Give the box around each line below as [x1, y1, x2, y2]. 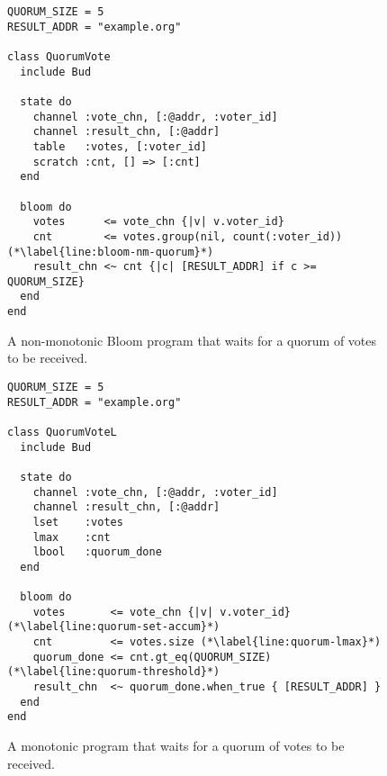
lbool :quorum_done [32, 546, 162, 559]
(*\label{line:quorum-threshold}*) [7, 665, 220, 679]
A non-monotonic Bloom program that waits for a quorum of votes [7, 330, 377, 349]
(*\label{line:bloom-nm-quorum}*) [7, 245, 214, 258]
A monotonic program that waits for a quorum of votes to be [7, 736, 345, 755]
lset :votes [32, 515, 123, 528]
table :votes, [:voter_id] [32, 140, 207, 153]
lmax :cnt [32, 530, 111, 544]
